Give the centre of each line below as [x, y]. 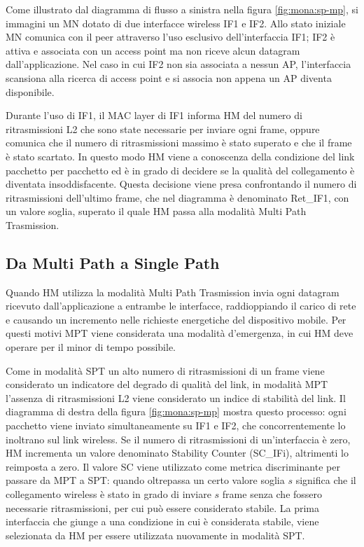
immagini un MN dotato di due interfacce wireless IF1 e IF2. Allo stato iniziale [176, 23]
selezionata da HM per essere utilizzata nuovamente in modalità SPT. [155, 535]
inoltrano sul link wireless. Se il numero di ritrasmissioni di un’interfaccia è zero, [178, 439]
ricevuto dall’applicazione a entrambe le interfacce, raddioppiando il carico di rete [181, 306]
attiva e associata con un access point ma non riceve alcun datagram [153, 50]
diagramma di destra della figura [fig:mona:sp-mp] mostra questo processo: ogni [176, 411]
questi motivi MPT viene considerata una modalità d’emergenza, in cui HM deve [180, 333]
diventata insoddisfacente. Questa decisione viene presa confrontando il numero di [181, 184]
